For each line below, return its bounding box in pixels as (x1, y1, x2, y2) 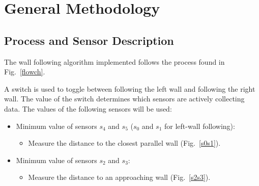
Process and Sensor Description (4, 32, 174, 48)
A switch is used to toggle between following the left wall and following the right (4, 83, 255, 94)
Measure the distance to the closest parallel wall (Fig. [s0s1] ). (28, 138, 221, 148)
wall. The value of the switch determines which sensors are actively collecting (4, 93, 245, 104)
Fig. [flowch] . (4, 66, 45, 77)
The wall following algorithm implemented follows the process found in (4, 56, 225, 67)
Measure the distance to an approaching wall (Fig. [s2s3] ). (28, 172, 211, 182)
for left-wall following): (164, 120, 235, 131)
